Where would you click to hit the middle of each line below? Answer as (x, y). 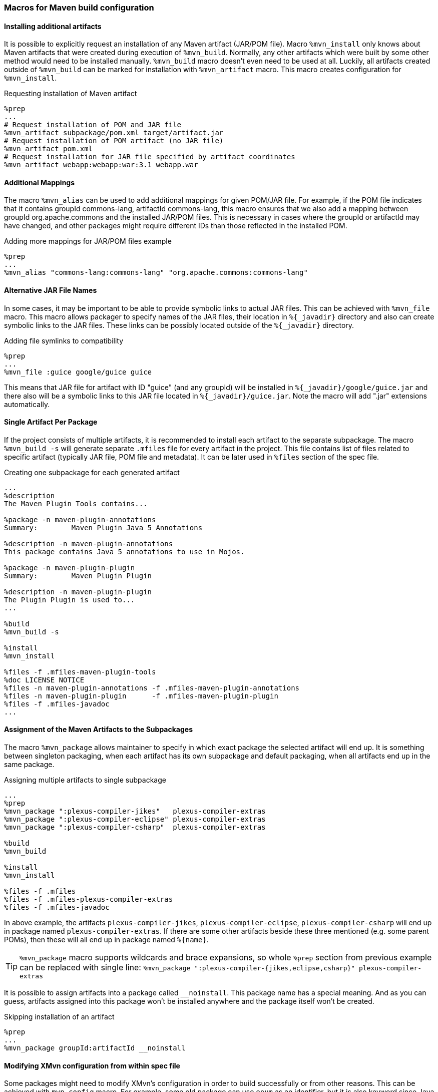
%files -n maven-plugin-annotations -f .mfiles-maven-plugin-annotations (152, 688)
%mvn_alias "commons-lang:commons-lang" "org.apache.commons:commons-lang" (156, 273)
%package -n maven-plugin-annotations (80, 519)
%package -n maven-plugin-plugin (70, 568)
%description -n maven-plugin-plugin (78, 592)
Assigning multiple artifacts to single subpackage (85, 780)
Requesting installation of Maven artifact (71, 94)
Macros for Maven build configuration (79, 8)
